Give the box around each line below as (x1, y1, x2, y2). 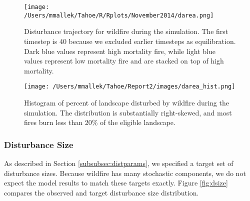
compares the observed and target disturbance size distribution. (4, 187, 199, 197)
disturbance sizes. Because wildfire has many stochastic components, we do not (4, 167, 246, 178)
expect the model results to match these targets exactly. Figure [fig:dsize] (4, 177, 228, 188)
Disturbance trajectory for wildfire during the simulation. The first (24, 26, 228, 36)
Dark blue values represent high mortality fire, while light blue (24, 45, 215, 56)
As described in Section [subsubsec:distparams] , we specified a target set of (4, 157, 233, 168)
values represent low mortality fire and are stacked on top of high (24, 55, 224, 66)
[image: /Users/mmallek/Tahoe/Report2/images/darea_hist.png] (24, 83, 235, 90)
